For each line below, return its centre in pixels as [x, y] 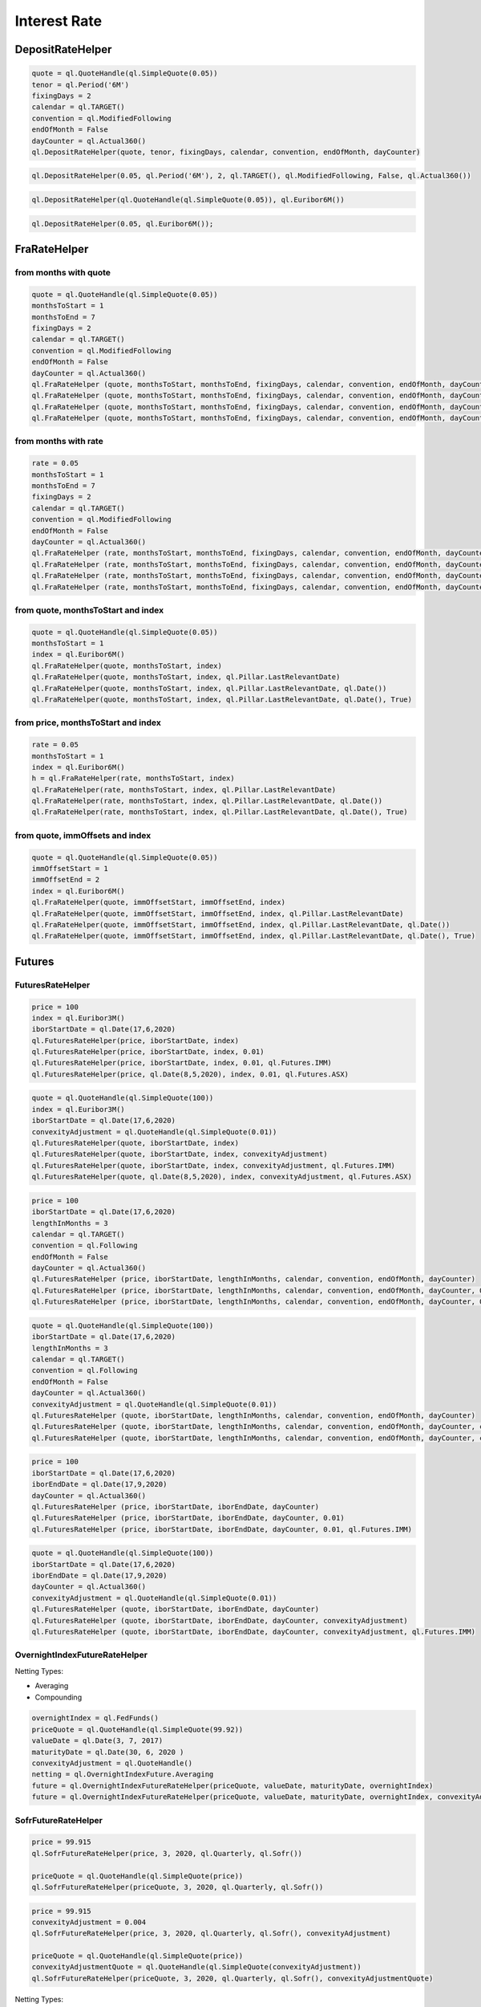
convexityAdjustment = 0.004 [89, 1922]
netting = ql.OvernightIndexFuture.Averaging [123, 1775]
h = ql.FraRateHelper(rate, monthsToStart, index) [133, 778]
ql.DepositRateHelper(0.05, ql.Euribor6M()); [123, 224]
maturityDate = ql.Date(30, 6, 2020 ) [108, 1752]
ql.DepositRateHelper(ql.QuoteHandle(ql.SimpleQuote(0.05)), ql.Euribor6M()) [188, 200]
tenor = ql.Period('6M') [81, 85]
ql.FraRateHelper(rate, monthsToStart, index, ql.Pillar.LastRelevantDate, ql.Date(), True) [220, 812]
